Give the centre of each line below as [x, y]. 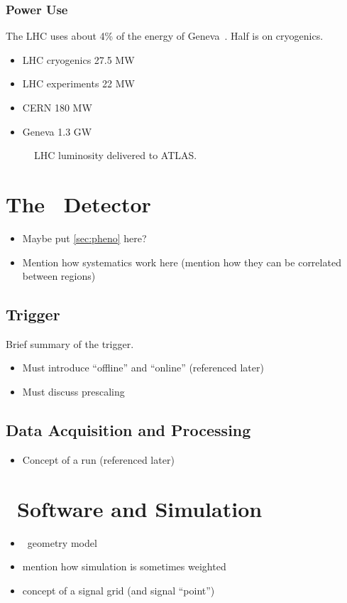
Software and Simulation [140, 508]
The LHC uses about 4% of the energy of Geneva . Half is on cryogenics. [165, 36]
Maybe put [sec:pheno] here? [84, 238]
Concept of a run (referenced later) [98, 459]
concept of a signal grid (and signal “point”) [119, 590]
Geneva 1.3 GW [57, 131]
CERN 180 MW [57, 107]
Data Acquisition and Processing [128, 430]
